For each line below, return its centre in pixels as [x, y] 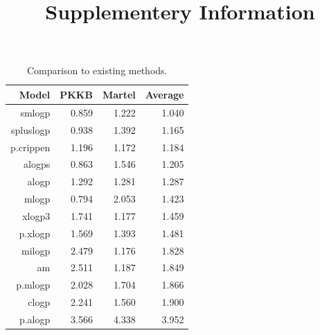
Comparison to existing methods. [97, 70]
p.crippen [30, 147]
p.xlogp [35, 233]
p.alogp [35, 319]
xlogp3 [36, 215]
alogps [37, 164]
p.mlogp [33, 285]
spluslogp [31, 129]
